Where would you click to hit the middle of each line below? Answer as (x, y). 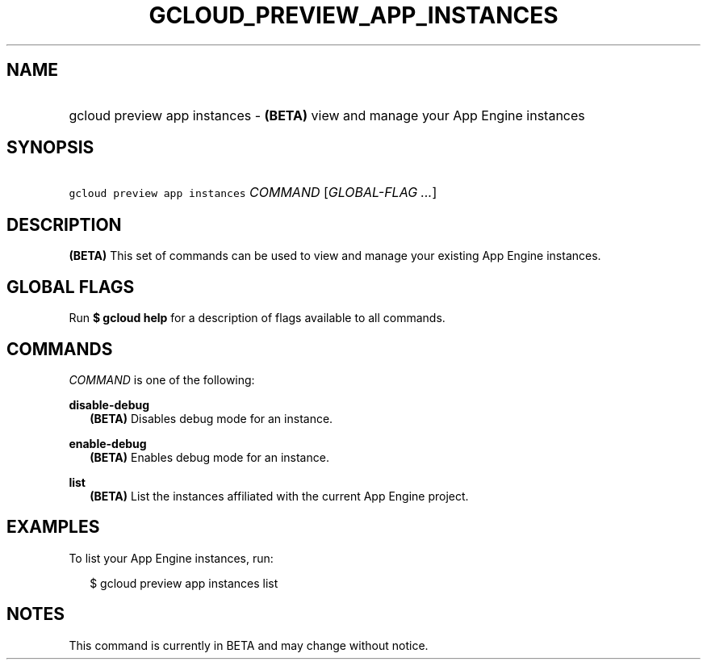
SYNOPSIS (50, 148)
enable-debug (108, 443)
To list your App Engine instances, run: (171, 558)
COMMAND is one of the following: (162, 379)
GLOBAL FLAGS (71, 287)
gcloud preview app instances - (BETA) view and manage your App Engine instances (327, 115)
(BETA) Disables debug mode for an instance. (211, 418)
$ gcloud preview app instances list (184, 583)
